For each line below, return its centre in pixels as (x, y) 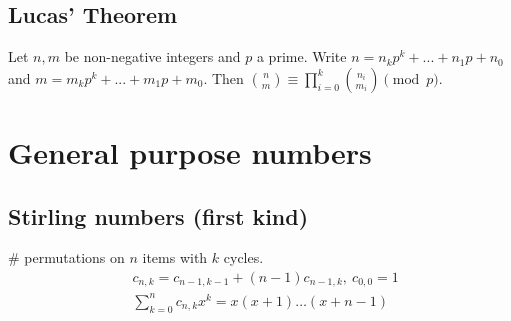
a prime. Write (301, 56)
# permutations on (66, 257)
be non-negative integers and (152, 56)
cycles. (243, 257)
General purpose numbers (190, 151)
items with (175, 257)
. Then (223, 77)
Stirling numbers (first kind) (158, 215)
